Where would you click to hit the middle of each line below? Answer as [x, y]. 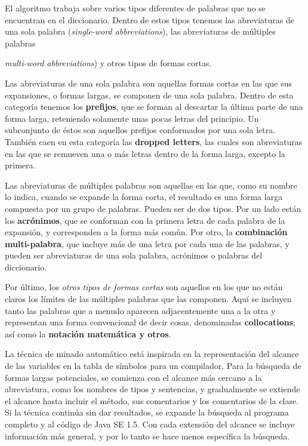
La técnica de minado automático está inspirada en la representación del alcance [152, 354]
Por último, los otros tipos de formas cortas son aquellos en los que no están [144, 287]
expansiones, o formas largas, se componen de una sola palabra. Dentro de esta [149, 95]
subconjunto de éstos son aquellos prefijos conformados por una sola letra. [140, 130]
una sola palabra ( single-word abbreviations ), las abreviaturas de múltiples [140, 31]
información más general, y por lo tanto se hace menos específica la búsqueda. [147, 436]
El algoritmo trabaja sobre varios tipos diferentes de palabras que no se [135, 8]
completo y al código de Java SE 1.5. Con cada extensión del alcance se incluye [150, 424]
